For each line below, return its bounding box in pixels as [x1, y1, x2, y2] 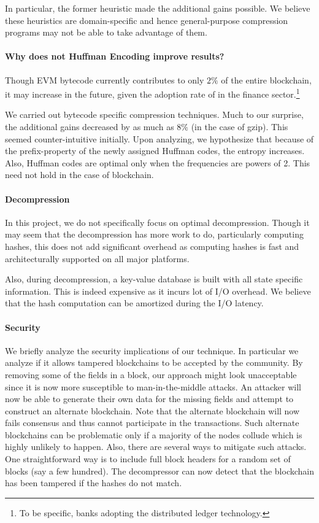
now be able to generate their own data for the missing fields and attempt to [5, 392, 294, 405]
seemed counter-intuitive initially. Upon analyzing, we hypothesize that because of [5, 132, 314, 145]
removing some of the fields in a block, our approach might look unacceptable [5, 368, 297, 381]
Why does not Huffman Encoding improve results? [5, 50, 225, 63]
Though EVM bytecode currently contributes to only [5, 73, 204, 86]
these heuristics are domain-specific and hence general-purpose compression [5, 14, 288, 26]
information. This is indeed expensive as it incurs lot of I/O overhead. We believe [5, 284, 311, 297]
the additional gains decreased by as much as [5, 120, 174, 133]
